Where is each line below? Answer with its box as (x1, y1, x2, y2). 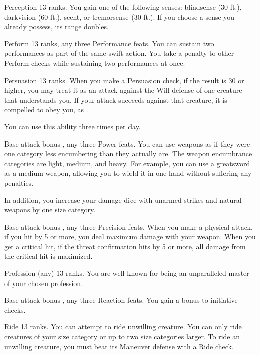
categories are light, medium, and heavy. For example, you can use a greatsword (4, 158, 250, 168)
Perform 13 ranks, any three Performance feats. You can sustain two (4, 38, 214, 48)
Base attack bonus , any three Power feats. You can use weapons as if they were (4, 138, 250, 149)
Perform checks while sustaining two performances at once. (4, 57, 185, 68)
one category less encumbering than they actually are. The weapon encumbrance (4, 148, 252, 159)
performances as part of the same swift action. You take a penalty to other (4, 48, 234, 58)
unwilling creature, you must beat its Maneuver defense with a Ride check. (4, 341, 234, 351)
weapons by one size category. (4, 204, 96, 215)
